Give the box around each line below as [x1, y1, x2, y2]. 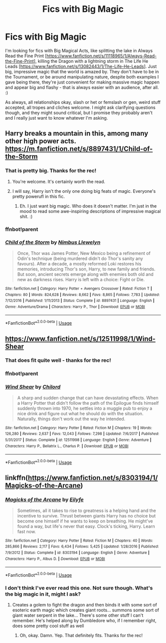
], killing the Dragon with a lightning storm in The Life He [34, 58, 148, 64]
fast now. [17, 528, 36, 534]
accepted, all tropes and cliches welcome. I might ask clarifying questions [5, 104, 156, 110]
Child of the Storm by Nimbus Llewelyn [5, 239, 101, 246]
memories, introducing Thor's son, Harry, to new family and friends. [17, 266, 156, 272]
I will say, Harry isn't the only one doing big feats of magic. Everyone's [12, 188, 156, 194]
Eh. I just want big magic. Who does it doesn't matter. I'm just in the [19, 203, 157, 209]
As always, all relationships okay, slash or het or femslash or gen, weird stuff [5, 99, 161, 105]
